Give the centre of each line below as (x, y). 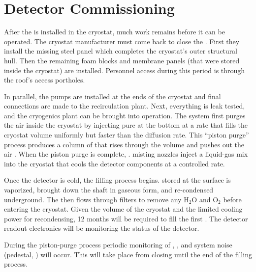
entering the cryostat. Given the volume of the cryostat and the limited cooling (123, 209)
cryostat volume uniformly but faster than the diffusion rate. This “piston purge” (127, 135)
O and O (205, 199)
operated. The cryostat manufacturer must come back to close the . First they (122, 41)
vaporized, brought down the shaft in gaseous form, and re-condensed (109, 190)
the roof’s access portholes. (45, 80)
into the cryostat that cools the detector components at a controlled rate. (114, 163)
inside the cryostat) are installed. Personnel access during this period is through (125, 70)
